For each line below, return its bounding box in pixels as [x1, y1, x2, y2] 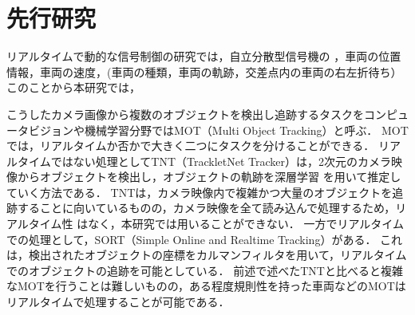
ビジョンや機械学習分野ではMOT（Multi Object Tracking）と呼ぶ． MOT [28, 121, 409, 138]
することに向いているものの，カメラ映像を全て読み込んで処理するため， [17, 199, 396, 216]
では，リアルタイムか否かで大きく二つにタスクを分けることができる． [6, 137, 375, 154]
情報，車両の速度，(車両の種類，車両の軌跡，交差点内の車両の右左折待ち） [6, 63, 402, 80]
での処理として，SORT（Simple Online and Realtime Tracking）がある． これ [6, 230, 403, 247]
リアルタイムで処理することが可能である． [6, 293, 230, 310]
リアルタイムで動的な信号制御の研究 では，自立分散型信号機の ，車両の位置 [6, 48, 401, 65]
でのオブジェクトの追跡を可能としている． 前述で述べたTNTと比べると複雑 [6, 262, 403, 278]
